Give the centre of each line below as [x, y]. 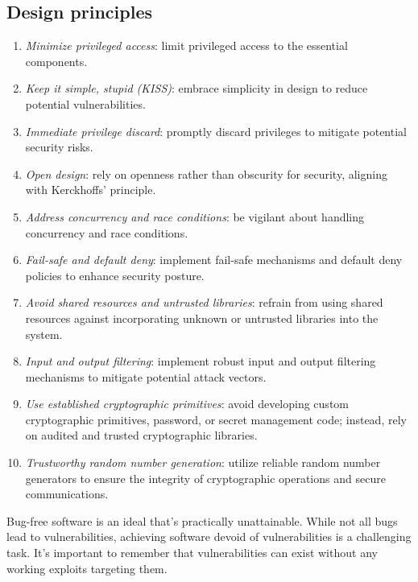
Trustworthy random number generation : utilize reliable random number [203, 462]
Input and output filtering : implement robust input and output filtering [201, 361]
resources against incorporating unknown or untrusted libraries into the [202, 318]
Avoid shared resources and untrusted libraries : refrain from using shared [204, 302]
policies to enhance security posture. [115, 275]
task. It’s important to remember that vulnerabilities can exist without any [192, 553]
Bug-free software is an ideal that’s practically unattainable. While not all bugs [202, 520]
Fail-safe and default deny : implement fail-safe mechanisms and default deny [214, 260]
